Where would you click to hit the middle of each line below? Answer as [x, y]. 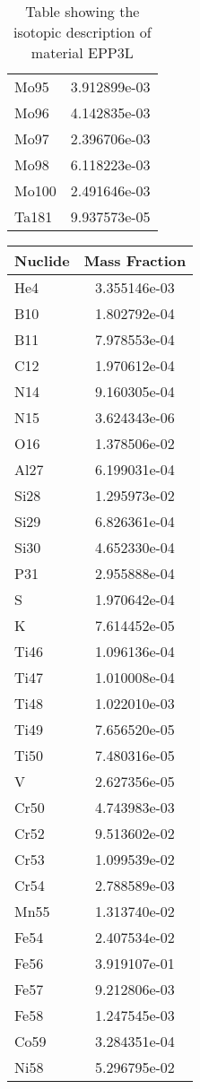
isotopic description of [83, 32]
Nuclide [42, 260]
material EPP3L [82, 52]
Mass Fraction [135, 260]
